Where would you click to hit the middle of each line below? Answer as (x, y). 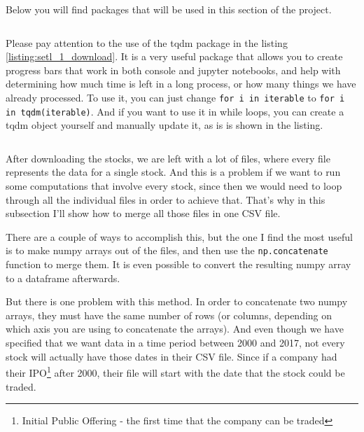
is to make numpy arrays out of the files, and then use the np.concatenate (167, 250)
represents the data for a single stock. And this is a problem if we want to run (173, 172)
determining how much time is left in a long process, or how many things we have (181, 84)
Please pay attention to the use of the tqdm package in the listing (147, 42)
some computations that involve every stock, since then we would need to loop (174, 186)
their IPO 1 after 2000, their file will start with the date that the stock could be (175, 371)
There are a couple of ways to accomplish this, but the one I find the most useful (179, 236)
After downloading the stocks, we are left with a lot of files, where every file (168, 158)
